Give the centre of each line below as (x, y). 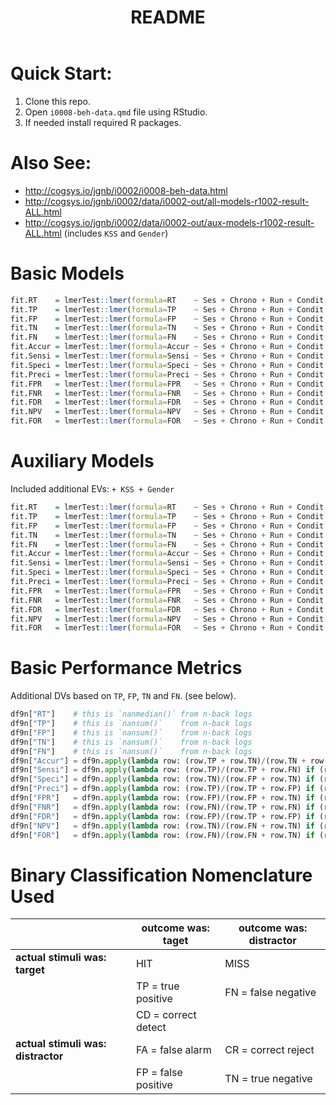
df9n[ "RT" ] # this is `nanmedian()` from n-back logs (131, 714)
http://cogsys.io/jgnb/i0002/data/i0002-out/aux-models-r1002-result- (169, 222)
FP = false (159, 1073)
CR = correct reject (269, 1050)
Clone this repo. (57, 101)
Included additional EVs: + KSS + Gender (92, 489)
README (168, 17)
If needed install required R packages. (103, 122)
